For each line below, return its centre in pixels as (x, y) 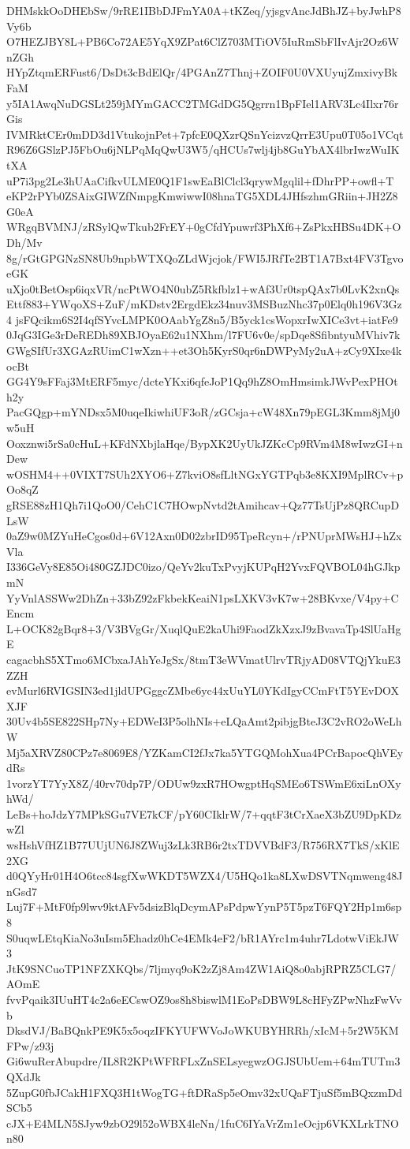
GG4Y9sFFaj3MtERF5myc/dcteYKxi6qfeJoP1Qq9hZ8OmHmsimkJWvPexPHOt (202, 381)
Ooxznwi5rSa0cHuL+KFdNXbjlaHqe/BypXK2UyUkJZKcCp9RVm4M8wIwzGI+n (205, 443)
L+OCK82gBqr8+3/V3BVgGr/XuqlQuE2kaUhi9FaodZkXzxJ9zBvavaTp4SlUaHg (204, 628)
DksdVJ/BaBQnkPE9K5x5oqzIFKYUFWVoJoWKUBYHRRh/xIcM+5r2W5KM (203, 1030)
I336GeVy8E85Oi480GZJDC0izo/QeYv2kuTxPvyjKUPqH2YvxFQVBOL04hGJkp (203, 567)
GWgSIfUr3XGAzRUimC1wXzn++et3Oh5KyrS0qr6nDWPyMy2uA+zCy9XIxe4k (204, 351)
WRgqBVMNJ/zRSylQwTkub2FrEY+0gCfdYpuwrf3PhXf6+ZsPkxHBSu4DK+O (204, 227)
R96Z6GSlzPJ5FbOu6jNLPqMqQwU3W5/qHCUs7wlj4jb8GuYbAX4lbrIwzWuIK (203, 149)
